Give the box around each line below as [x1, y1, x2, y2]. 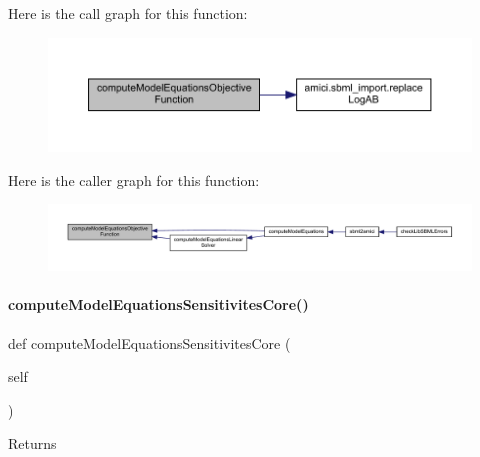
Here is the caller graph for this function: [8, 169, 260, 190]
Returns [8, 433, 57, 454]
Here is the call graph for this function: [8, 3, 248, 23]
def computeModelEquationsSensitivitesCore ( [8, 332, 291, 353]
